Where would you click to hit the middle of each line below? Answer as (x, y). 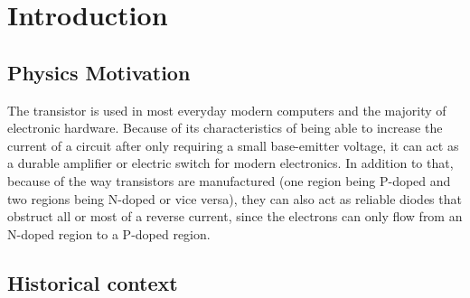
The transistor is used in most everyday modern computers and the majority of (227, 110)
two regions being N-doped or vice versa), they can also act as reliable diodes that (235, 198)
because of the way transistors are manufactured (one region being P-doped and (229, 180)
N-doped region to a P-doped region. (109, 233)
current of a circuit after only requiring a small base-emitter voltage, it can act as (233, 145)
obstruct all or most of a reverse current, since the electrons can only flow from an (235, 216)
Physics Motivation (99, 72)
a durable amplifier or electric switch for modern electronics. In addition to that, (230, 163)
